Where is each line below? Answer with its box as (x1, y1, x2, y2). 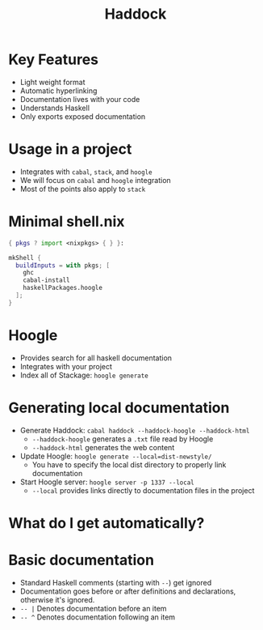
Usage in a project (8, 140, 132, 159)
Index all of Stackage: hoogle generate (19, 370, 149, 380)
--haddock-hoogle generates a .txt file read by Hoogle (31, 434, 214, 444)
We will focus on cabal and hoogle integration (19, 175, 171, 185)
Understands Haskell (19, 103, 90, 113)
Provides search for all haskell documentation (19, 353, 172, 363)
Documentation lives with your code (19, 94, 140, 104)
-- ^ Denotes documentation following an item (19, 612, 176, 622)
